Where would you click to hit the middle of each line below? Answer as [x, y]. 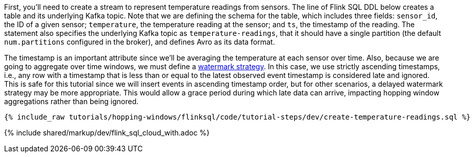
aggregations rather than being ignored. [71, 101]
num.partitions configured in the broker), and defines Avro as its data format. [140, 42]
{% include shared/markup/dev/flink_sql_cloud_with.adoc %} [107, 133]
